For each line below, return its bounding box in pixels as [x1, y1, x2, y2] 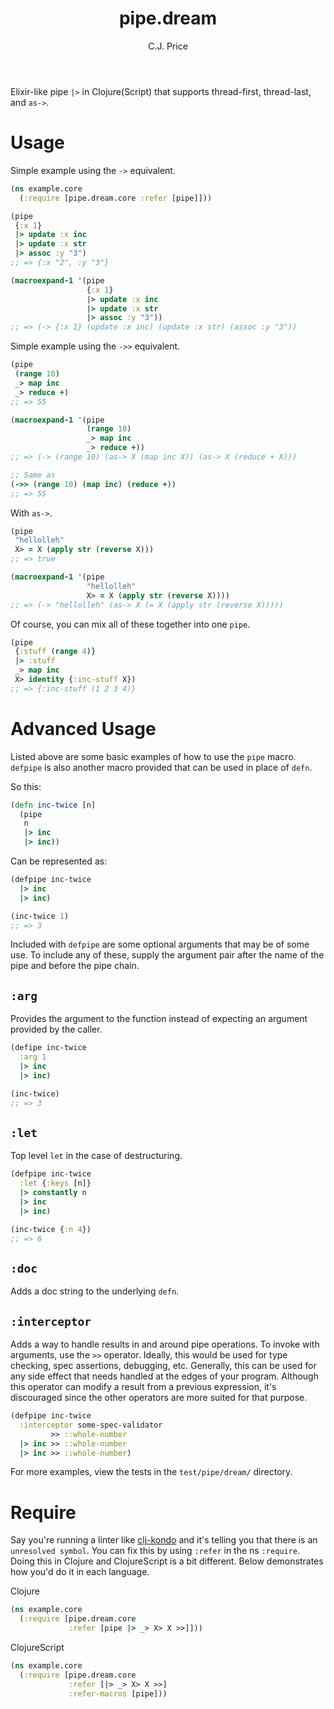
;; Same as [10, 470, 56, 480]
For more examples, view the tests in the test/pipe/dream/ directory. [10, 1466, 293, 1478]
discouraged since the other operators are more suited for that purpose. [10, 1392, 308, 1404]
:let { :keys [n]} [19, 1178, 92, 1189]
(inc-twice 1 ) [10, 911, 70, 921]
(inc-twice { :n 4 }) [10, 1224, 92, 1234]
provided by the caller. [10, 1023, 103, 1036]
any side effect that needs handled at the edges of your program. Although [10, 1370, 319, 1382]
